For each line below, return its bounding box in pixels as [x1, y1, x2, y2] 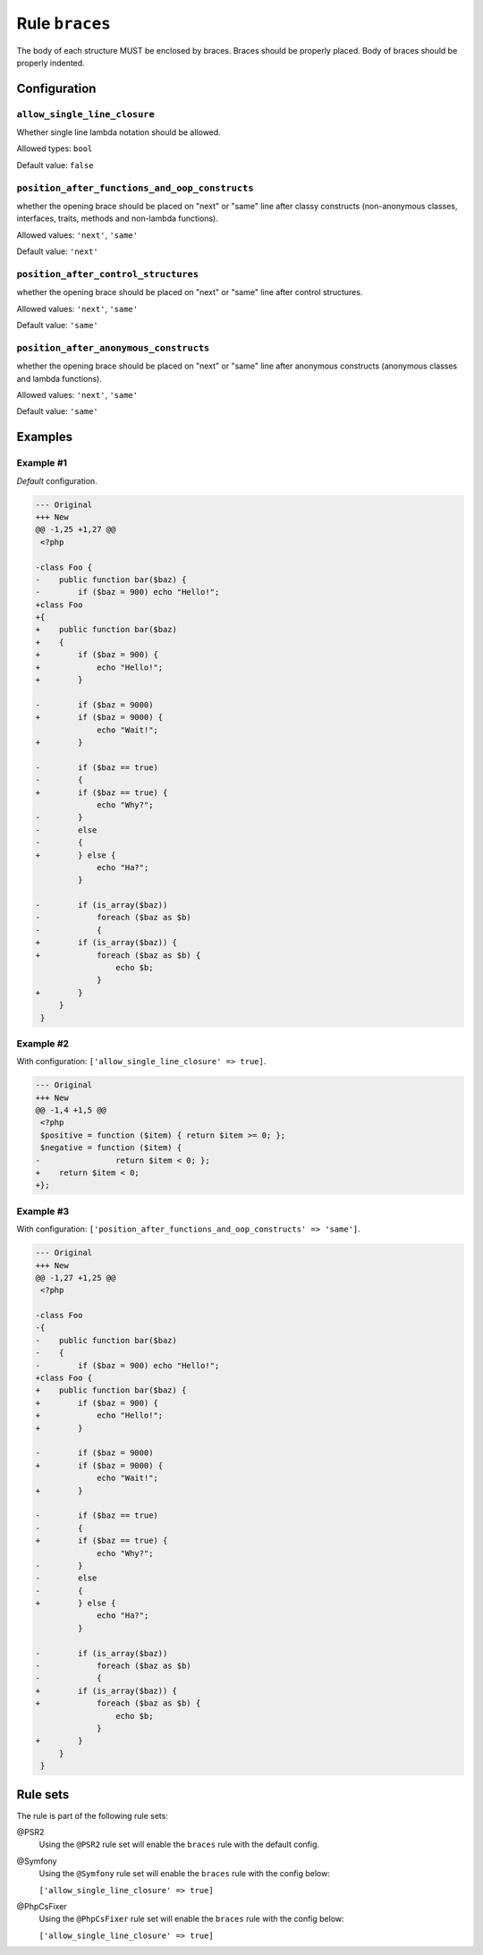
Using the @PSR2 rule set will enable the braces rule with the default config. [38, 1839, 320, 1850]
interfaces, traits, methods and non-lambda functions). [16, 213, 218, 224]
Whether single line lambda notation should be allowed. [16, 127, 221, 138]
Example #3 [16, 1205, 70, 1217]
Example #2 [16, 1037, 70, 1050]
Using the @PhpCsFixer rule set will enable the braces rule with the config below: [38, 1914, 344, 1925]
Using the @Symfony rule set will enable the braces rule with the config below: [38, 1868, 331, 1879]
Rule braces [16, 13, 111, 33]
